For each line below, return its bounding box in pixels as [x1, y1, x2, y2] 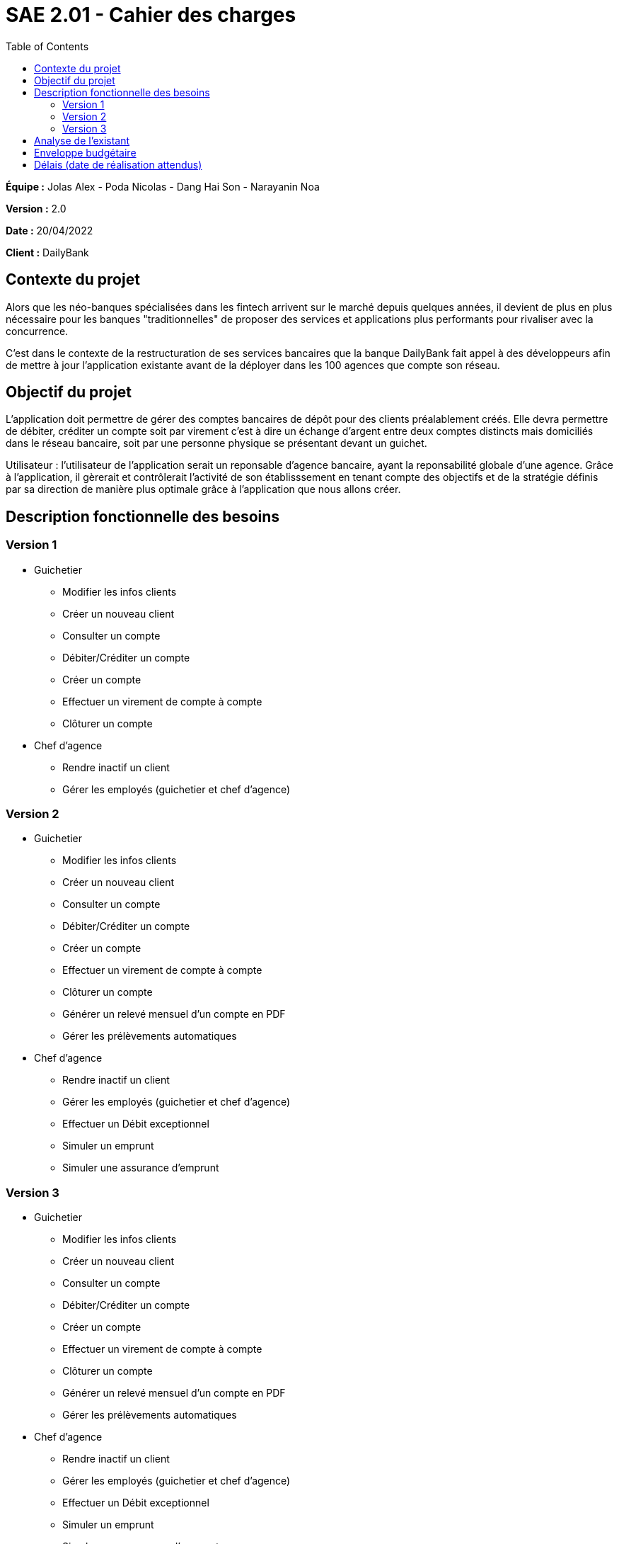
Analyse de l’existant [34, 134, 130, 147]
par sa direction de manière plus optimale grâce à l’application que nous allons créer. [6, 483, 401, 496]
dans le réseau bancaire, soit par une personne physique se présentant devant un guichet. [6, 437, 427, 450]
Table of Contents [6, 40, 89, 52]
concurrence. [6, 324, 69, 337]
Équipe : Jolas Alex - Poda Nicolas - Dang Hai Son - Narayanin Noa [6, 180, 320, 193]
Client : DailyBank [6, 246, 89, 259]
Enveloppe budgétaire [34, 146, 137, 159]
